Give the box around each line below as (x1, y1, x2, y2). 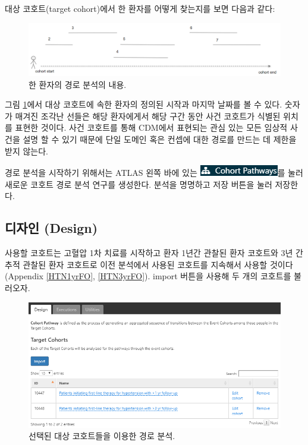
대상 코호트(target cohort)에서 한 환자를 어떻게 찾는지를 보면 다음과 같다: (5, 2, 275, 14)
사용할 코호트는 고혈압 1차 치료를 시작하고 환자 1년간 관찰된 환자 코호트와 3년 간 (5, 247, 303, 259)
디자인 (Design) (5, 219, 98, 237)
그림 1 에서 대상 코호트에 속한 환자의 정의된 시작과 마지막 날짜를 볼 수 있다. (5, 98, 282, 111)
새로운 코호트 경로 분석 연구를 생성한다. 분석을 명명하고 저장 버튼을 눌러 (5, 178, 272, 190)
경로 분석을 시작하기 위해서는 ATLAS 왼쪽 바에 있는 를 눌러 (5, 166, 303, 179)
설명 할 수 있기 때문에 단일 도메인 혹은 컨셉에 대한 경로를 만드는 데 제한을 (23, 133, 297, 145)
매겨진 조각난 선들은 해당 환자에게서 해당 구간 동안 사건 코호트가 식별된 (15, 109, 281, 122)
